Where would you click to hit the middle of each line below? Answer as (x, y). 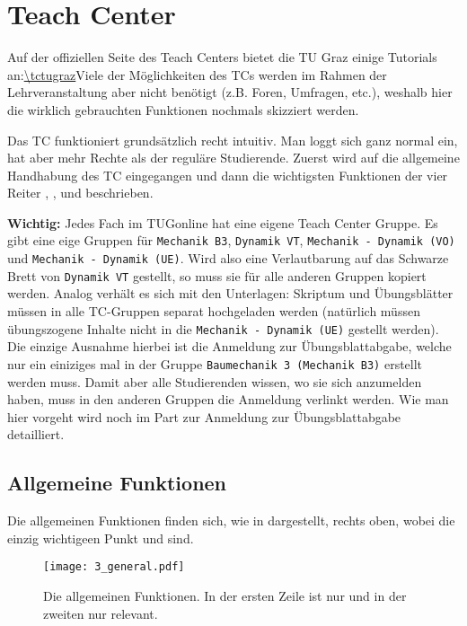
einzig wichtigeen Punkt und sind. (101, 538)
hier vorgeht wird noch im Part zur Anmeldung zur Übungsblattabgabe (204, 416)
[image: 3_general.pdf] (114, 567)
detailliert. (36, 434)
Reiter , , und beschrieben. (80, 193)
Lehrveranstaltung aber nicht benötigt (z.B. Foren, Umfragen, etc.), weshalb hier (230, 92)
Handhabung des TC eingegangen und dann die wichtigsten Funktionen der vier (228, 175)
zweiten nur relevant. (101, 613)
